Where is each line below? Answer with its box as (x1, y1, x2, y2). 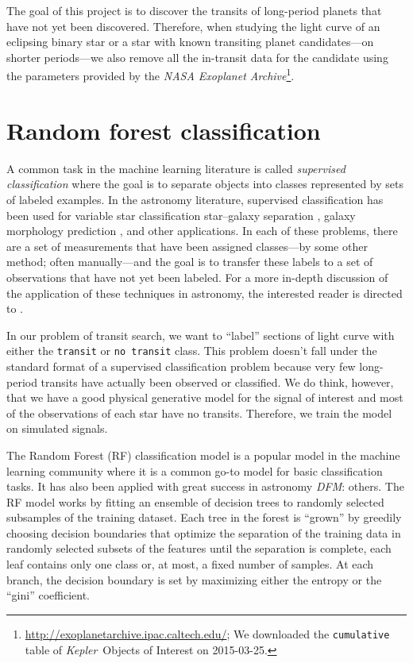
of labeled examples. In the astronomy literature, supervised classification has (6, 191, 384, 207)
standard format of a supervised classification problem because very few (6, 357, 356, 374)
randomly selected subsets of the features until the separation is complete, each (6, 540, 392, 557)
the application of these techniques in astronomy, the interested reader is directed (6, 284, 403, 301)
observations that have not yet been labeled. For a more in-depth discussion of (6, 268, 388, 285)
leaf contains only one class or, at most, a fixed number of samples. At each (6, 556, 374, 572)
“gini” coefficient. (6, 587, 90, 603)
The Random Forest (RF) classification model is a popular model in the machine (6, 446, 400, 463)
